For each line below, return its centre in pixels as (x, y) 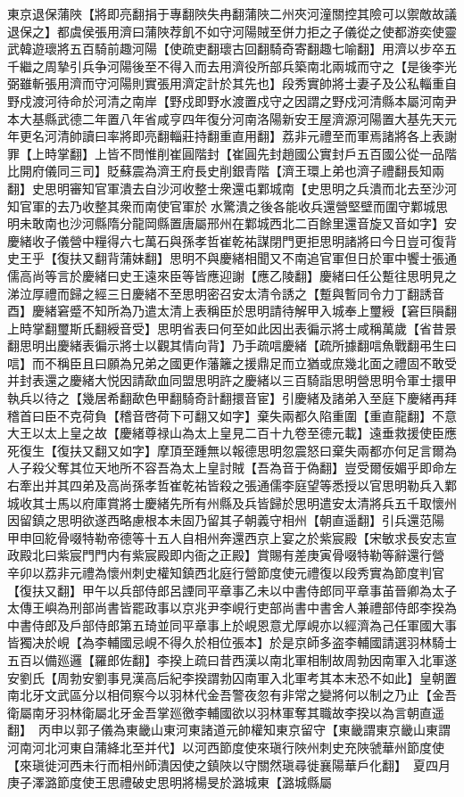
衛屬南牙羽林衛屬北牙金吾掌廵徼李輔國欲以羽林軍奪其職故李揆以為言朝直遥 (226, 712)
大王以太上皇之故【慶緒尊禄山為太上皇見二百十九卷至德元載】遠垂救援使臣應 (232, 433)
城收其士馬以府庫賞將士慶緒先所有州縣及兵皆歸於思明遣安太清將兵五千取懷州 (232, 502)
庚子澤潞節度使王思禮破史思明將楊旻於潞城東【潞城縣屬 (170, 782)
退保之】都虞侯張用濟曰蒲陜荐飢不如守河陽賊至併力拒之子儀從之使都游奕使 (226, 31)
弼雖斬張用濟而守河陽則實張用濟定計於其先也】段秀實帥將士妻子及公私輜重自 (232, 83)
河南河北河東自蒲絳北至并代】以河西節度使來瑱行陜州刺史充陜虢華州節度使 (226, 747)
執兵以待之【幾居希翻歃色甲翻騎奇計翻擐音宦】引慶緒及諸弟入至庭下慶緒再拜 (232, 398)
